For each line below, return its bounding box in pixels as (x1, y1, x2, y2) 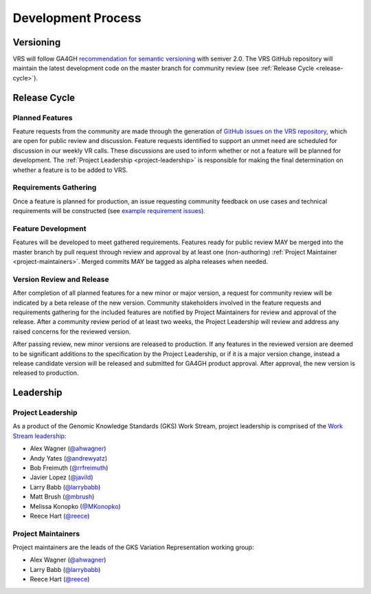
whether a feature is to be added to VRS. (12, 166, 128, 174)
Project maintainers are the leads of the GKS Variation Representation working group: (12, 543, 254, 551)
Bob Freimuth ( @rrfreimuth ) (30, 464, 109, 472)
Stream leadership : (12, 432, 67, 440)
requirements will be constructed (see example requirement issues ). (12, 207, 206, 215)
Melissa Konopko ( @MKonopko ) (30, 502, 121, 510)
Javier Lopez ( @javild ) (30, 473, 93, 481)
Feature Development (12, 223, 87, 233)
